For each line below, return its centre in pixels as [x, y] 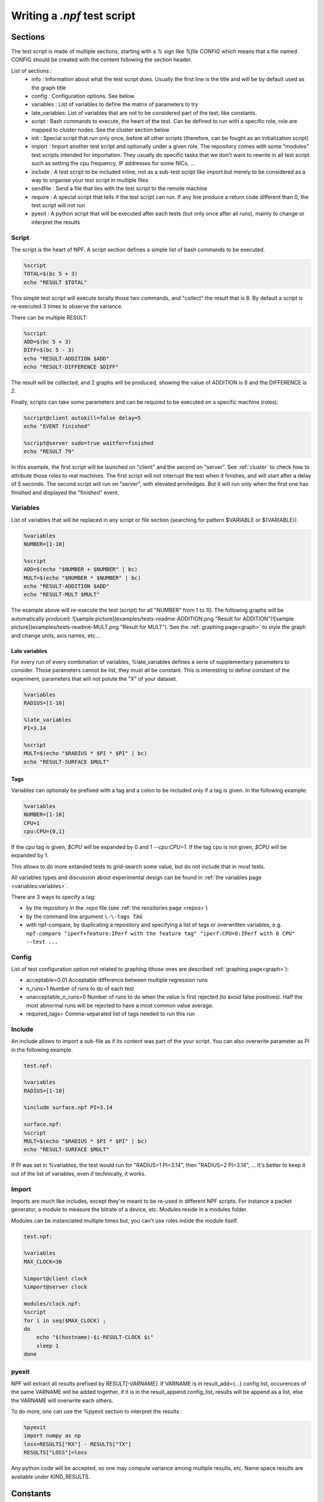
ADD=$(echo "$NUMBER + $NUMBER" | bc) [81, 570]
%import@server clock [55, 1287]
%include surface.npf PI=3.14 [68, 1108]
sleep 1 [48, 1345]
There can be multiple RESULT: [49, 317]
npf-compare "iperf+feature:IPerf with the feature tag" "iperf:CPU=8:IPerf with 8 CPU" [160, 933]
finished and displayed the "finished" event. [65, 492]
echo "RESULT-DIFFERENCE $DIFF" [71, 367]
